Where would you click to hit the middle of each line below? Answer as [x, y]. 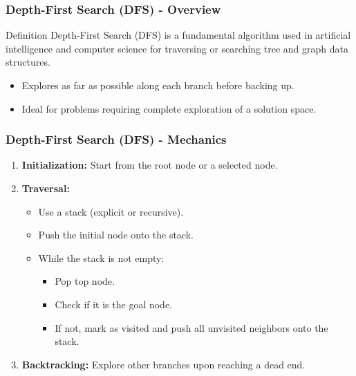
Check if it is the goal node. [114, 304]
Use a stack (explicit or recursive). [111, 211]
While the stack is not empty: [101, 257]
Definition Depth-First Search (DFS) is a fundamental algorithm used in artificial [178, 35]
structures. [28, 62]
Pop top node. [85, 281]
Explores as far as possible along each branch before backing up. [158, 85]
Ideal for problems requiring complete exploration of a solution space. [169, 108]
